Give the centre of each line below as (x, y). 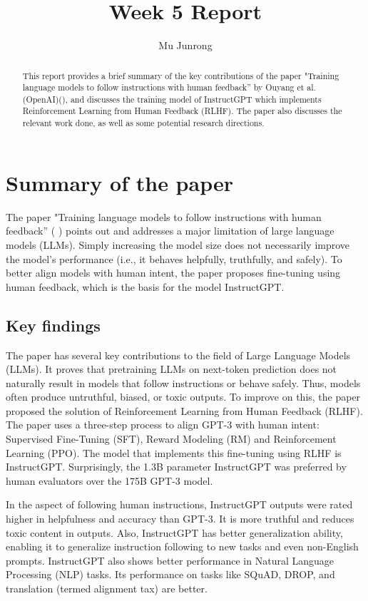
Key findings (53, 325)
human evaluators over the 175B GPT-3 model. (109, 480)
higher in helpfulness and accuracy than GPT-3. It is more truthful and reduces (180, 519)
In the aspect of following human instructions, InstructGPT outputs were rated (179, 504)
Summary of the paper (119, 182)
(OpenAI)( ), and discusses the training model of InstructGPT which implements (172, 99)
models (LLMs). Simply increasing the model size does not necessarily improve (178, 244)
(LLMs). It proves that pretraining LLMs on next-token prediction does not (172, 369)
